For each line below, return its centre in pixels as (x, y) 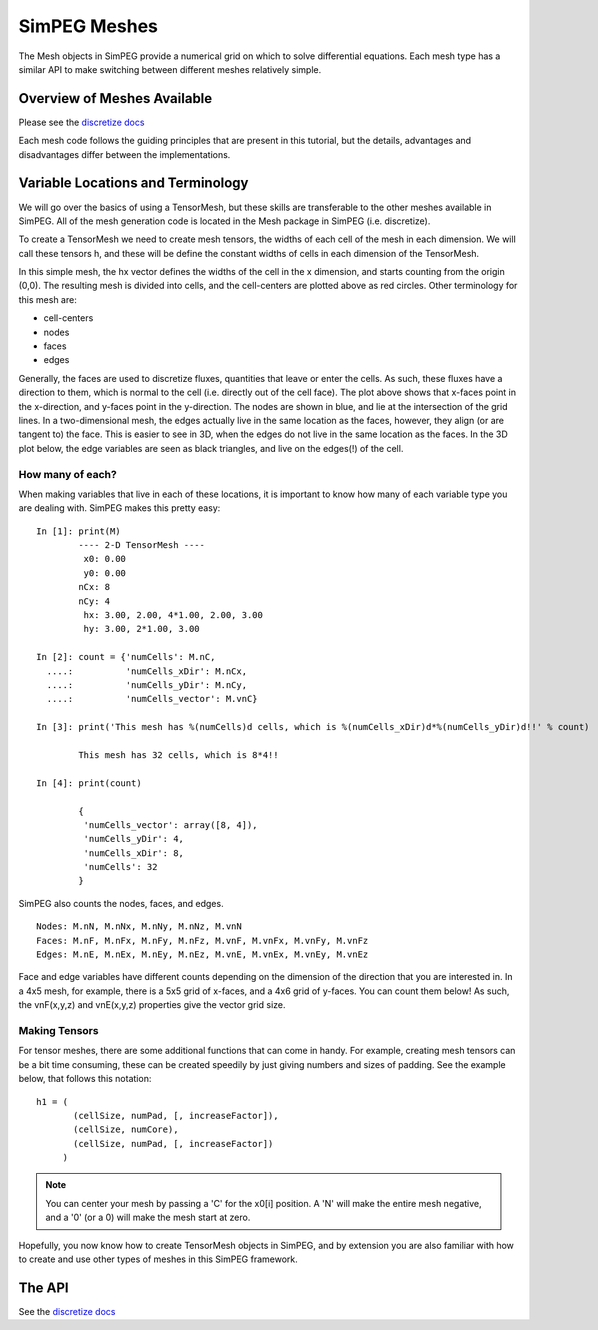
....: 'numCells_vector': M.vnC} (152, 699)
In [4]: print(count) (89, 783)
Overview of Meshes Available (115, 98)
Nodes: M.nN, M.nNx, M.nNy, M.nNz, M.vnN (139, 926)
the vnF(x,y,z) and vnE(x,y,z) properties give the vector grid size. (152, 1005)
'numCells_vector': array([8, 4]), (171, 824)
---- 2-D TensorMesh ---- (141, 545)
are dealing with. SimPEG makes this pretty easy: (119, 508)
